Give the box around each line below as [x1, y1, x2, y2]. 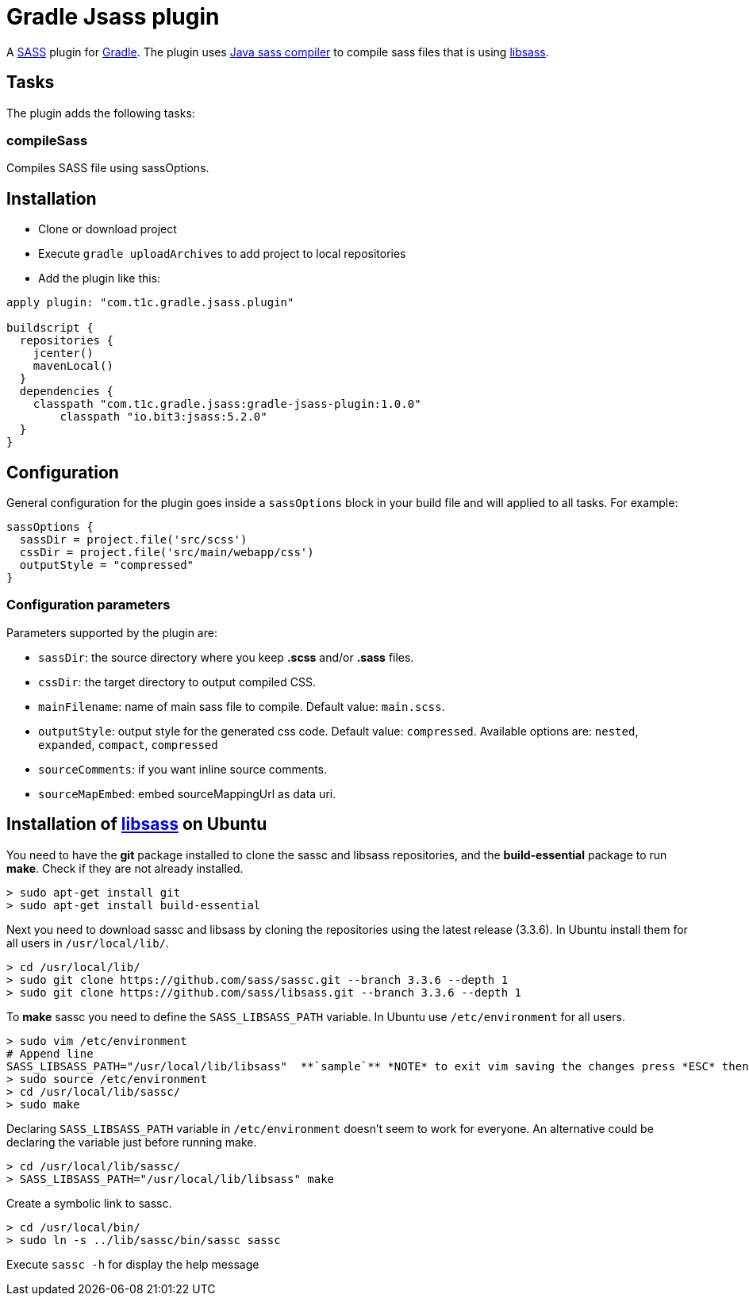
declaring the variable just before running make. [6, 1135, 257, 1149]
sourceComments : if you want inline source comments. [38, 762, 328, 776]
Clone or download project [38, 222, 177, 236]
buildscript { [6, 321, 94, 335]
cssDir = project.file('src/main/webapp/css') [19, 546, 314, 559]
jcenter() [33, 347, 94, 360]
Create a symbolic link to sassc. [6, 1196, 172, 1210]
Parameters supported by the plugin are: [6, 625, 217, 639]
